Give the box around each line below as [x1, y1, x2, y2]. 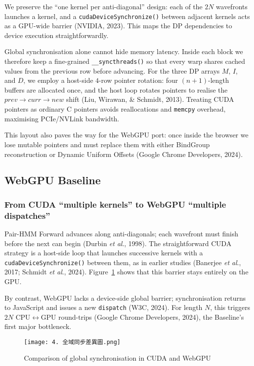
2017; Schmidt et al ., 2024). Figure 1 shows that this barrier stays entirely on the [4, 267, 249, 277]
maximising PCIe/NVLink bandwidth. [4, 113, 120, 123]
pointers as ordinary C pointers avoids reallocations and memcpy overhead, [4, 104, 226, 114]
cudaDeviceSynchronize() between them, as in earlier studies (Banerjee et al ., [4, 257, 241, 267]
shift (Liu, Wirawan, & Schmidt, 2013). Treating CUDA [66, 94, 234, 104]
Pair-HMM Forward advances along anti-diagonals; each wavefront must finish [4, 229, 238, 239]
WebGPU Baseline [4, 173, 101, 188]
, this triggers [210, 302, 251, 312]
